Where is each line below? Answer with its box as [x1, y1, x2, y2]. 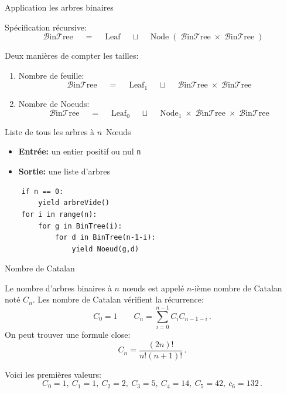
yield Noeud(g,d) [71, 244, 139, 253]
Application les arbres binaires [5, 1, 114, 13]
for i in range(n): [21, 210, 97, 219]
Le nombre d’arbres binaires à [5, 281, 112, 294]
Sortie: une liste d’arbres [18, 165, 110, 177]
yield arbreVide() [38, 199, 110, 207]
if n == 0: [21, 187, 64, 196]
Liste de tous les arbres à [5, 125, 94, 137]
